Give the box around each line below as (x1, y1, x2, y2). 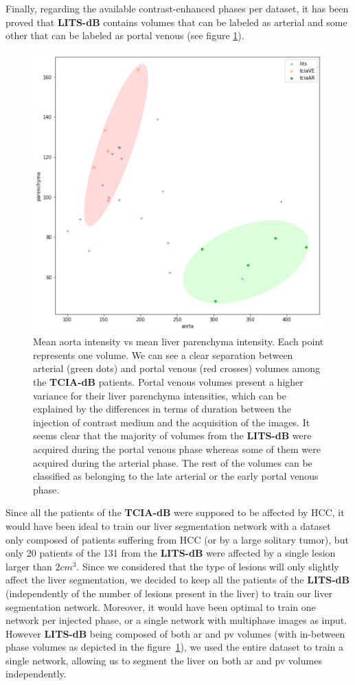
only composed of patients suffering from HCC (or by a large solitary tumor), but (5, 532, 349, 546)
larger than (5, 559, 52, 573)
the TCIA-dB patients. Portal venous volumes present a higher (33, 375, 304, 388)
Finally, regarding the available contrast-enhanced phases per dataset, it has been (5, 1, 349, 15)
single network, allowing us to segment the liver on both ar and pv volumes (5, 653, 322, 667)
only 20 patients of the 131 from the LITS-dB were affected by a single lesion (5, 546, 336, 560)
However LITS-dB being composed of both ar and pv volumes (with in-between (5, 626, 345, 640)
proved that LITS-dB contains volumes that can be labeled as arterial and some (5, 14, 347, 29)
